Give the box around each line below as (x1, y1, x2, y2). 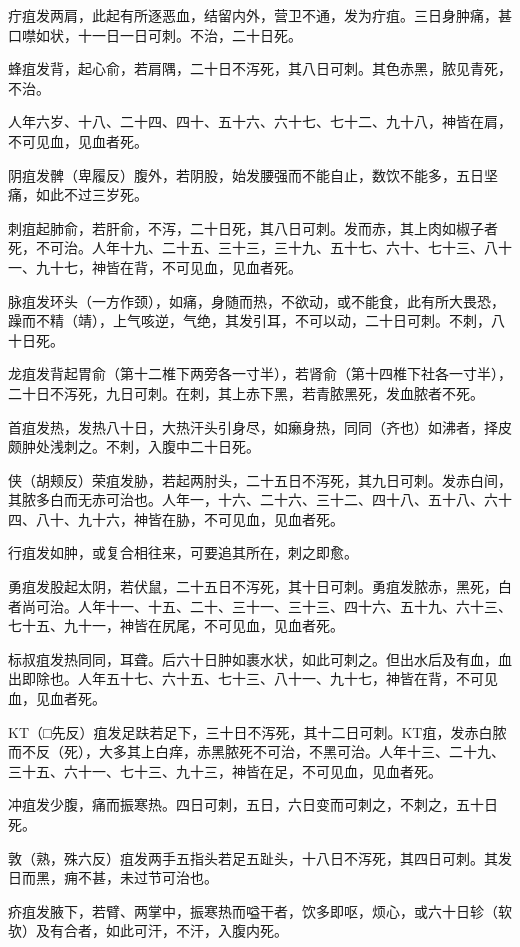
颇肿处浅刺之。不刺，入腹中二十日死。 (8, 436, 260, 457)
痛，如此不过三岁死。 (8, 184, 148, 205)
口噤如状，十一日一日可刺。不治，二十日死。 (8, 24, 302, 45)
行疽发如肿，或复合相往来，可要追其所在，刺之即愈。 (8, 542, 358, 563)
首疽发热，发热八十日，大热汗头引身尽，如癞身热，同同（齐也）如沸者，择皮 (8, 416, 512, 437)
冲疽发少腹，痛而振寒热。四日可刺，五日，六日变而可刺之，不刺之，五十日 (8, 794, 498, 815)
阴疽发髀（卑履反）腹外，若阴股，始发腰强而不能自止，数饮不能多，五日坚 (8, 164, 498, 185)
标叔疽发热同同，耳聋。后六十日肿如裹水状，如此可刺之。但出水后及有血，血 (8, 648, 512, 669)
